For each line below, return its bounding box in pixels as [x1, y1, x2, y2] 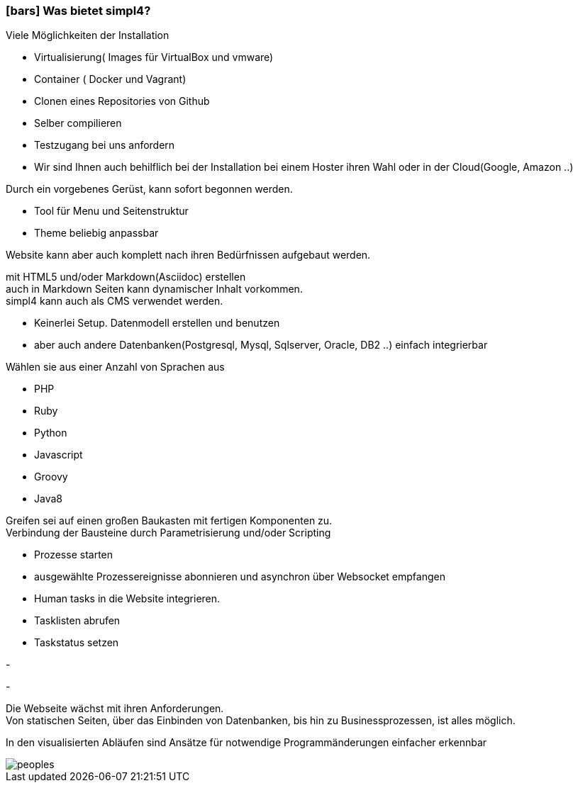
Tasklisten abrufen [34, 614, 121, 627]
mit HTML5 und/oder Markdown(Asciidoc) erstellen [6, 271, 246, 283]
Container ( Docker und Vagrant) [34, 73, 187, 86]
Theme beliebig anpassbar [34, 227, 159, 240]
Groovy [34, 471, 68, 483]
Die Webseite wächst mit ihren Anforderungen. [6, 702, 224, 715]
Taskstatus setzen [34, 636, 119, 649]
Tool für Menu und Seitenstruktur [34, 205, 189, 218]
